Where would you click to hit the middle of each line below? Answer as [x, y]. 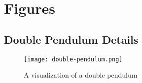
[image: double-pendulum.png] [73, 59]
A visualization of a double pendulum [81, 75]
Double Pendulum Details [71, 39]
